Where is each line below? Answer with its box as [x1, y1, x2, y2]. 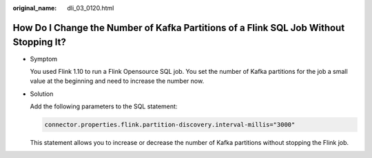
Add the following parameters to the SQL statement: [30, 102, 178, 110]
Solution [30, 90, 54, 98]
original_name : [12, 4, 57, 12]
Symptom [30, 55, 58, 63]
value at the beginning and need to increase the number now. [30, 77, 205, 86]
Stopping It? [12, 37, 67, 48]
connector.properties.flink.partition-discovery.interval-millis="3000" [44, 121, 296, 129]
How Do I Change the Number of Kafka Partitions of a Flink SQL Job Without [12, 21, 345, 34]
